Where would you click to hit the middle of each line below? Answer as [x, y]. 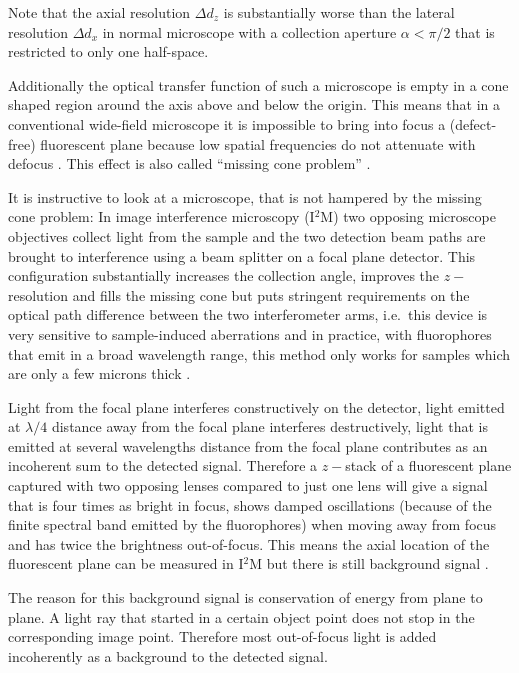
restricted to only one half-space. [108, 51]
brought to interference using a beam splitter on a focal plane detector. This [242, 255]
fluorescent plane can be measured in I [126, 563]
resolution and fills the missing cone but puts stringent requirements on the [239, 294]
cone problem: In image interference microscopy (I [161, 216]
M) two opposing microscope [408, 216]
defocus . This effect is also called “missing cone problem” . [189, 163]
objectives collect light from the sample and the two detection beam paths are [247, 235]
